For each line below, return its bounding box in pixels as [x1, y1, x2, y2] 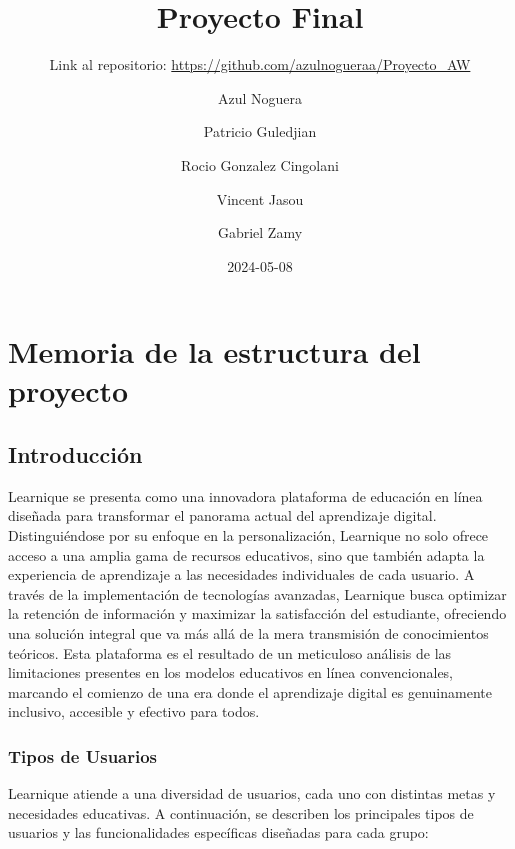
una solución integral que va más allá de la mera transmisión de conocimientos [8, 623, 489, 644]
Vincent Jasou [216, 188, 304, 209]
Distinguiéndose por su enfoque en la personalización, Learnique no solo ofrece [8, 525, 489, 546]
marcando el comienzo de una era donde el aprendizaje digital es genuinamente [8, 681, 492, 702]
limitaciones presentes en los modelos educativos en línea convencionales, [8, 662, 454, 683]
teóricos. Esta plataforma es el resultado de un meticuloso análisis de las [8, 642, 452, 663]
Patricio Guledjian [203, 121, 317, 142]
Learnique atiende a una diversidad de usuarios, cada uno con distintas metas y [8, 783, 496, 804]
